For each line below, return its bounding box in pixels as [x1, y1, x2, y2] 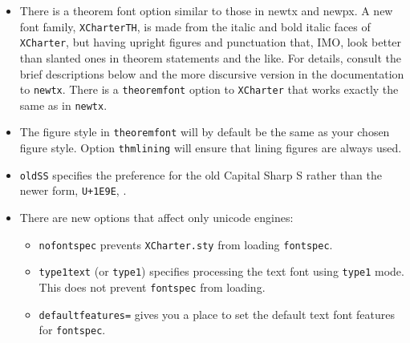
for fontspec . [39, 321, 106, 338]
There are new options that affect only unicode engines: [19, 209, 294, 226]
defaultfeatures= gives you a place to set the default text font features [39, 305, 395, 322]
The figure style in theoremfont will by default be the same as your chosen [19, 123, 390, 140]
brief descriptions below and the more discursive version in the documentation [19, 65, 404, 82]
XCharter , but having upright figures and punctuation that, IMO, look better [19, 34, 402, 50]
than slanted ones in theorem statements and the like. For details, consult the [19, 49, 401, 66]
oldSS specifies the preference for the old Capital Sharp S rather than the [19, 166, 382, 183]
